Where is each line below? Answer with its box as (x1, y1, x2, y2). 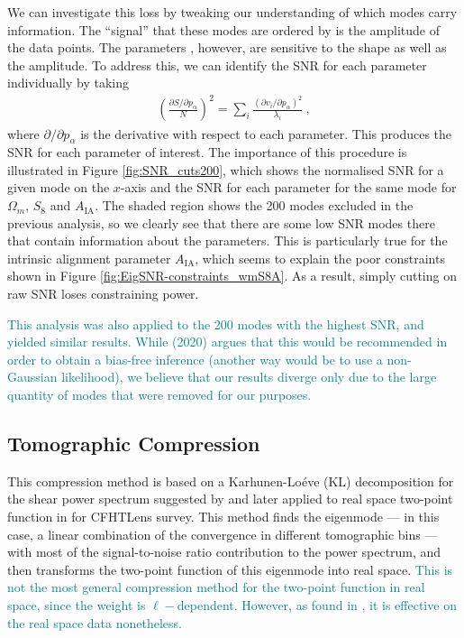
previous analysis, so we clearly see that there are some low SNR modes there (7, 213, 435, 232)
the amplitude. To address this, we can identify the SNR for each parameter (7, 55, 427, 74)
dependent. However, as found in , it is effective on (177, 595, 457, 614)
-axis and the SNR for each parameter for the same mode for (120, 178, 457, 197)
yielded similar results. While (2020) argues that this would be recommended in (7, 332, 448, 351)
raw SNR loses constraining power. (7, 284, 199, 303)
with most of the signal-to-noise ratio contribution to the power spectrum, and (7, 542, 441, 561)
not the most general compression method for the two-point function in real (7, 578, 425, 596)
